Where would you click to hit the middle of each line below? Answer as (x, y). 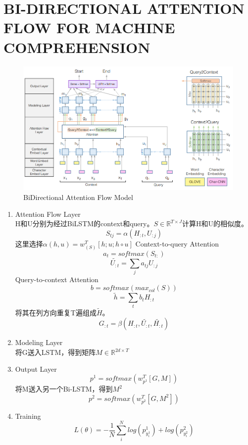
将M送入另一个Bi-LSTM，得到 (64, 389)
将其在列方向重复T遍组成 (56, 312)
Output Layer (36, 369)
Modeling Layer (39, 342)
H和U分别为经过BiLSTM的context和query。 (84, 223)
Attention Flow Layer (48, 214)
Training (28, 416)
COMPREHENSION (77, 47)
